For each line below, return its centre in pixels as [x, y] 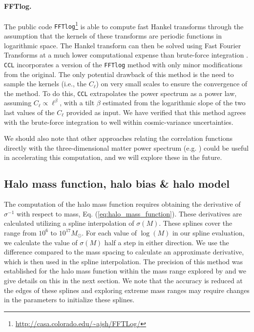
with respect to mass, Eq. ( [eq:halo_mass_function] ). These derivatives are [129, 213]
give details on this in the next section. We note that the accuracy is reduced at [123, 280]
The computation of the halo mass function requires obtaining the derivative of [122, 204]
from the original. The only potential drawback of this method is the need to [119, 74]
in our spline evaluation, [208, 232]
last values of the [29, 112]
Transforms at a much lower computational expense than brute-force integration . [126, 55]
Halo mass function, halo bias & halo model [117, 184]
